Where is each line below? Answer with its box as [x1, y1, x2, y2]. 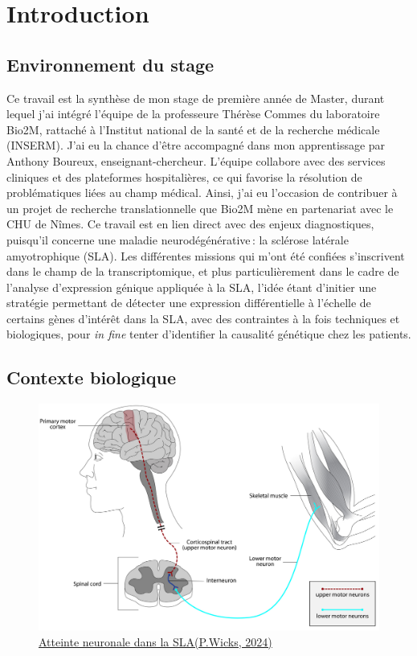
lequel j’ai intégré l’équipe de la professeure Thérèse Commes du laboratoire [6, 105, 380, 122]
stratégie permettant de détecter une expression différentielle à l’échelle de [6, 294, 371, 311]
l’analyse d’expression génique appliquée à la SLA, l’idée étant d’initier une [6, 278, 377, 295]
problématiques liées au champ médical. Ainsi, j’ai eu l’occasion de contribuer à [6, 184, 398, 201]
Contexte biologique [6, 365, 176, 390]
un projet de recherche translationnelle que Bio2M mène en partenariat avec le [6, 199, 394, 216]
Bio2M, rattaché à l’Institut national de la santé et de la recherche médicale [6, 121, 380, 137]
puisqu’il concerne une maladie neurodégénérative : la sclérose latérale [6, 231, 349, 248]
